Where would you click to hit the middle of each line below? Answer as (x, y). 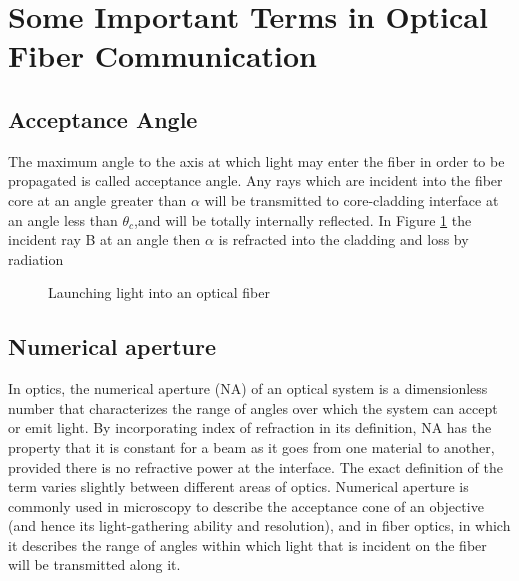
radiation (36, 258)
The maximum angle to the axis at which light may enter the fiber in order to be (256, 160)
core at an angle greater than (97, 199)
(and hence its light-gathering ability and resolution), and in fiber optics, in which (259, 525)
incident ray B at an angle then (104, 239)
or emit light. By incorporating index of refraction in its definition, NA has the (250, 427)
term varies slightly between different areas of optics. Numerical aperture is (238, 486)
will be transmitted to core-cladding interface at (351, 199)
